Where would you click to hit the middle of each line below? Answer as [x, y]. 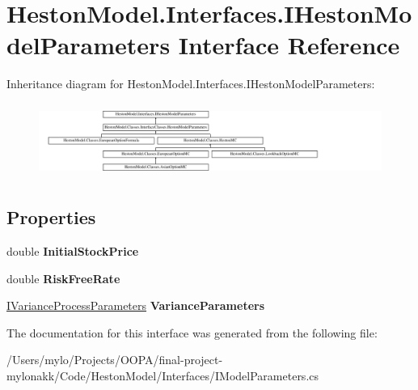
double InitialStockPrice [73, 251]
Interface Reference [289, 45]
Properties [51, 217]
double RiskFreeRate [63, 278]
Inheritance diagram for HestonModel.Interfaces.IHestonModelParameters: [191, 84]
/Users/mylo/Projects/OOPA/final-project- [115, 360]
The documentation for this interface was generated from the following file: [192, 332]
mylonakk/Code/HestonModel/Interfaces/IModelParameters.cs [163, 376]
